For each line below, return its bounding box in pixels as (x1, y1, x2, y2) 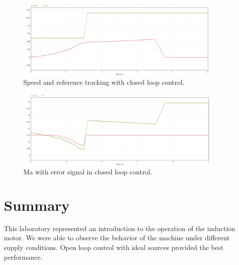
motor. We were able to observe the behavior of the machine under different (4, 233, 230, 243)
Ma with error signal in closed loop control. (23, 167, 153, 177)
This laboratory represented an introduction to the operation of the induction (4, 223, 236, 233)
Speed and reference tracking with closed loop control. (23, 77, 185, 87)
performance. (4, 251, 43, 262)
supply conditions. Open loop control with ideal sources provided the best (4, 242, 224, 252)
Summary (4, 195, 70, 215)
